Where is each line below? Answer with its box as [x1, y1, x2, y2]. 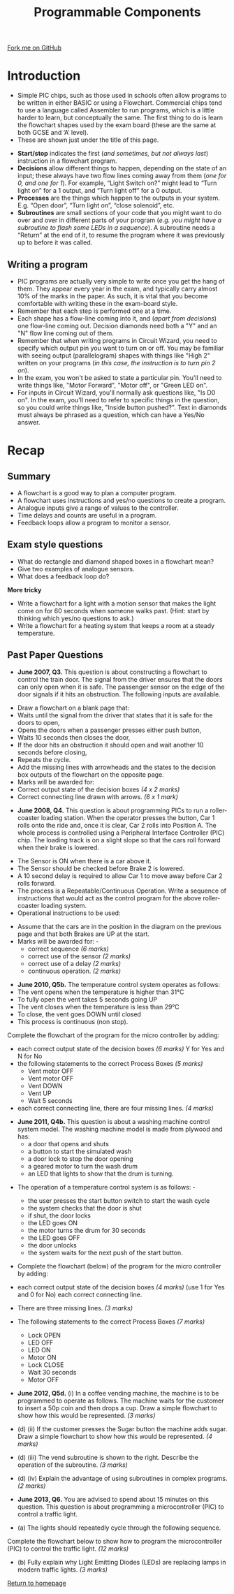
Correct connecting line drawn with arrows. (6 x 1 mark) [17, 792, 179, 800]
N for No [17, 1052, 43, 1060]
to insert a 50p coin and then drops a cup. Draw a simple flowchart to [17, 1403, 218, 1412]
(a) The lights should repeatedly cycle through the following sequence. [17, 1523, 221, 1532]
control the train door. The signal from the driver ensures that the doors [17, 675, 223, 683]
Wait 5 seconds [27, 1096, 73, 1104]
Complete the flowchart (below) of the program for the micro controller [17, 1262, 221, 1270]
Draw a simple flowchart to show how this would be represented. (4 [17, 1432, 213, 1440]
